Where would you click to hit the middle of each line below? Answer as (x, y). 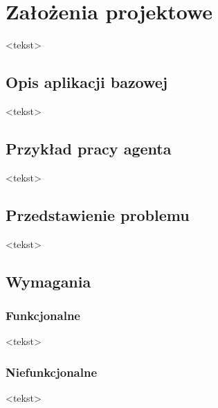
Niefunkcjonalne (52, 372)
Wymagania (48, 281)
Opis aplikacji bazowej (87, 82)
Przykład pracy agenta (89, 148)
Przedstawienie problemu (98, 214)
